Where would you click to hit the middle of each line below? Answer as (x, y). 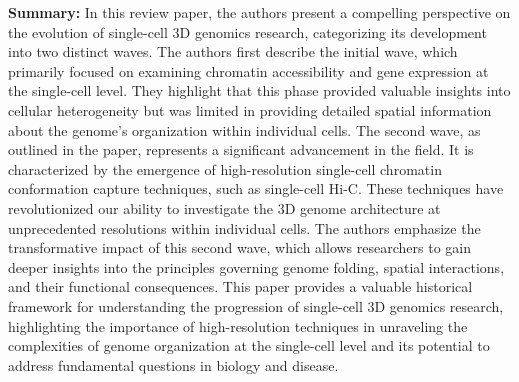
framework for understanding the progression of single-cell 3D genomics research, (256, 305)
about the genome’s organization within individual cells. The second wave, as (244, 129)
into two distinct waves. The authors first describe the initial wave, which (233, 51)
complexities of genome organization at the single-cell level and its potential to (249, 345)
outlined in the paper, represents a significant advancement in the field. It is (241, 149)
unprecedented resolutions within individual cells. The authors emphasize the (244, 227)
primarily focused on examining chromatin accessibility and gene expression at (248, 70)
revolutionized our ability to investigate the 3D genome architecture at (224, 207)
